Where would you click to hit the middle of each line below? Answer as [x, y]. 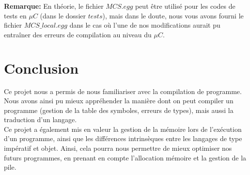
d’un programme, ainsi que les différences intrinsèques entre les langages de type [123, 138]
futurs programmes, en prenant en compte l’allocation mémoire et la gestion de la [125, 157]
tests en [15, 15]
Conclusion [41, 68]
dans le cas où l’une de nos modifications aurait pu [145, 25]
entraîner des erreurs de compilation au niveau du [78, 34]
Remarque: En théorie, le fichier [54, 6]
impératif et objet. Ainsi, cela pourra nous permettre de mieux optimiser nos [118, 148]
